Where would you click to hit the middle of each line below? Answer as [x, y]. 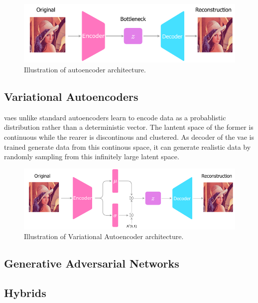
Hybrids [25, 293]
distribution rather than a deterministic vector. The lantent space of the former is [129, 127]
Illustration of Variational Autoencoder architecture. [104, 236]
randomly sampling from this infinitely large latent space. [92, 156]
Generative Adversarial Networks [92, 263]
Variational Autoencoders [71, 96]
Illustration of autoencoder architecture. [85, 70]
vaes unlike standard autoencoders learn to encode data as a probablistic [115, 117]
